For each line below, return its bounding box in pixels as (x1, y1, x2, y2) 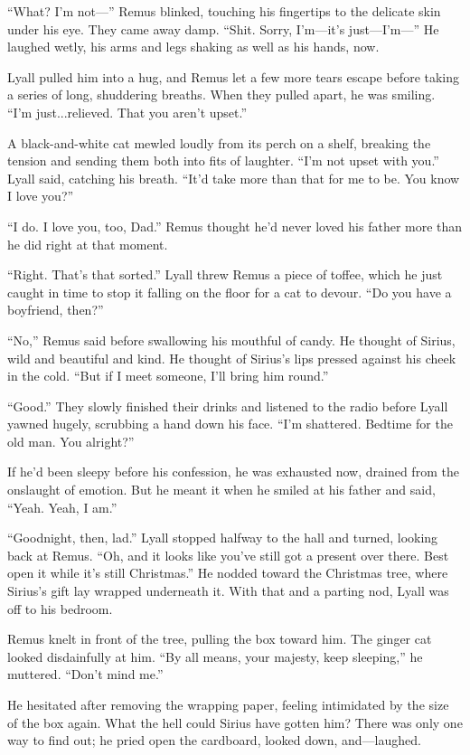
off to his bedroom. (7, 599, 113, 618)
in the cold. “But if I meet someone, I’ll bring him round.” (7, 366, 329, 385)
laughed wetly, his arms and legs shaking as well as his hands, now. (7, 37, 380, 56)
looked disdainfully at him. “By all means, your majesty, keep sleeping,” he (7, 646, 423, 665)
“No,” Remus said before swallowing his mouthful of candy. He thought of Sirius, (7, 330, 456, 349)
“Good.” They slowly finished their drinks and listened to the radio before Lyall (7, 396, 448, 415)
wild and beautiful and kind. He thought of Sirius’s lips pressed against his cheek (7, 348, 456, 367)
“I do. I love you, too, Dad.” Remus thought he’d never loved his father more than (7, 216, 463, 235)
